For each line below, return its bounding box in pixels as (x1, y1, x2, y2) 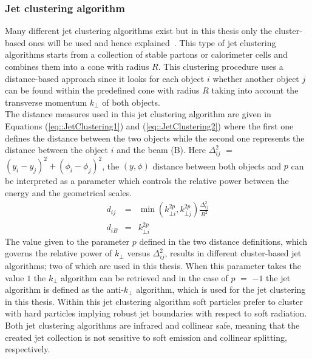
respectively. (5, 343, 50, 355)
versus (127, 247, 150, 259)
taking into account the (211, 84, 299, 97)
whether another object (212, 72, 299, 84)
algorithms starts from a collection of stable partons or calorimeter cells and (5, 48, 288, 61)
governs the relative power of (5, 247, 112, 259)
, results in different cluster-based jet (164, 247, 302, 259)
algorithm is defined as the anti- (5, 283, 124, 296)
